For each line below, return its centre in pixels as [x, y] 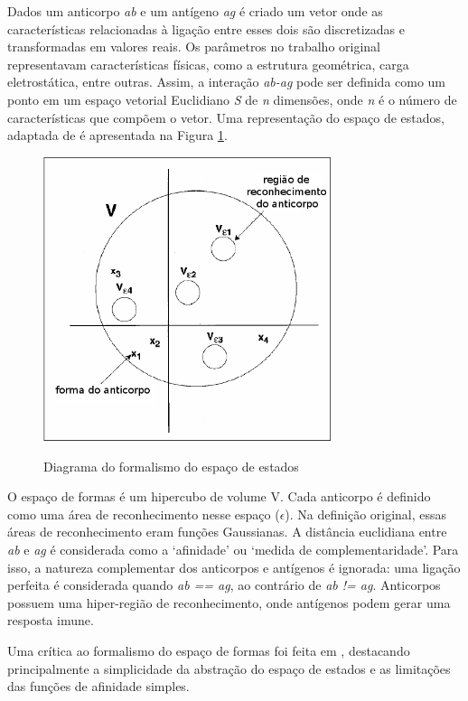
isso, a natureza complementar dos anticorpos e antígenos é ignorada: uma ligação [234, 567]
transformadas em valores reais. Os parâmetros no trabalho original [194, 47]
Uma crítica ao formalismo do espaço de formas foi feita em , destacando [209, 651]
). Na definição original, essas [366, 514]
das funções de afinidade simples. [98, 686]
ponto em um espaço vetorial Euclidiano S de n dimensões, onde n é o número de [232, 99]
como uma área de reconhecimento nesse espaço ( [144, 514]
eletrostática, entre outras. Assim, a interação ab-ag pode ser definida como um [227, 82]
